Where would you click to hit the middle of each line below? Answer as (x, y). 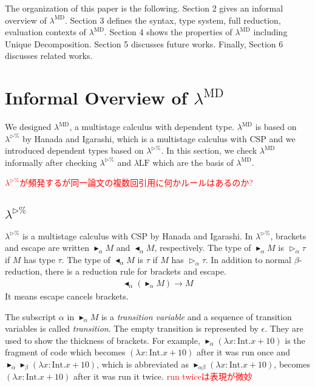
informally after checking (51, 162)
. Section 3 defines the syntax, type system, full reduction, (173, 20)
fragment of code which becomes (65, 352)
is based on (276, 127)
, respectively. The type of (203, 248)
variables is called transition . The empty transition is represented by (132, 328)
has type (39, 259)
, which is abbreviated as (143, 364)
